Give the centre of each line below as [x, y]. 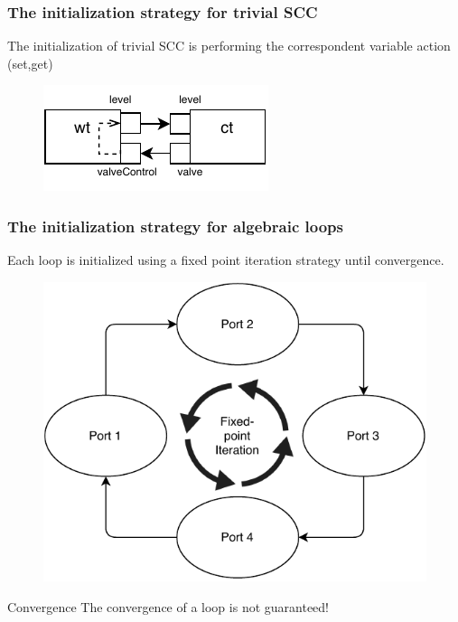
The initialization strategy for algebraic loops [175, 226]
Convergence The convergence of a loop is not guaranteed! [168, 606]
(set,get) [30, 63]
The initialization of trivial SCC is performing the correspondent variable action [229, 46]
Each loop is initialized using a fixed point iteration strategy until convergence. [226, 260]
